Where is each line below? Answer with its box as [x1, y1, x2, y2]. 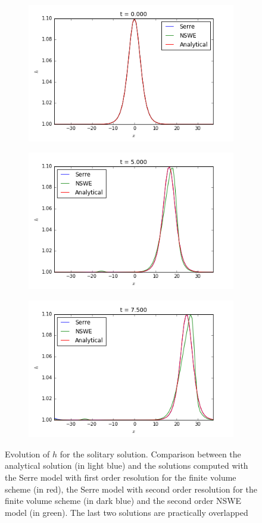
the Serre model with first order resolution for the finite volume [5, 471, 236, 483]
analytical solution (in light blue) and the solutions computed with [5, 459, 248, 472]
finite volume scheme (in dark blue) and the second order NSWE [5, 494, 242, 507]
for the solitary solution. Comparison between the [60, 447, 241, 460]
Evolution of [5, 447, 50, 460]
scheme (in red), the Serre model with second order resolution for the [5, 482, 257, 495]
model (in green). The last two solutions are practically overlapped [5, 506, 248, 518]
